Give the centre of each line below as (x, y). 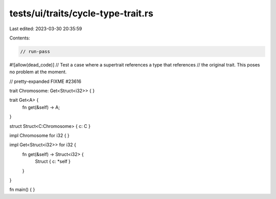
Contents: (20, 38)
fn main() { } (22, 190)
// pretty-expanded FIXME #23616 (45, 81)
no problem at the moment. (38, 72)
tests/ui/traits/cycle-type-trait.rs (81, 13)
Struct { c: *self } (53, 162)
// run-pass (35, 51)
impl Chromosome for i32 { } (40, 136)
